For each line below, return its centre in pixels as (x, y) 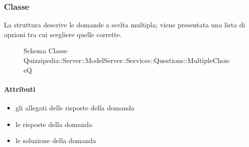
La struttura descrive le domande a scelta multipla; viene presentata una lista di (124, 25)
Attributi (20, 89)
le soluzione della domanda (56, 140)
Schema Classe (46, 51)
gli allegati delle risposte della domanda (75, 107)
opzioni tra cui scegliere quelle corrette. (63, 34)
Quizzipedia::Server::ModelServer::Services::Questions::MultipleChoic (127, 60)
